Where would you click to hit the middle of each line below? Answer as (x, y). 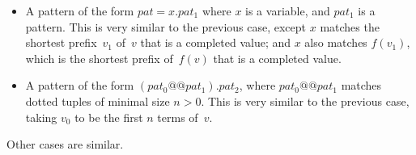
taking (41, 117)
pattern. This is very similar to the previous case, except (166, 26)
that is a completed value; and (216, 42)
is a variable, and (288, 10)
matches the (350, 26)
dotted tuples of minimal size (98, 101)
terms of (178, 117)
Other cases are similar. (65, 144)
